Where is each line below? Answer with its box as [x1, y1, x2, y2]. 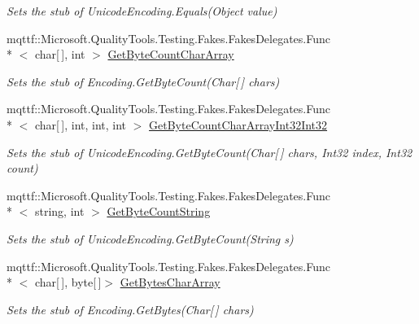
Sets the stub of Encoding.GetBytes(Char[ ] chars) [7, 300, 254, 317]
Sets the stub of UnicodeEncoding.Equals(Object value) [7, 2, 277, 19]
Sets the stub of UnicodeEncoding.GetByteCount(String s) [7, 230, 294, 247]
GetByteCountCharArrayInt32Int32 [149, 116, 328, 133]
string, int [34, 203, 85, 220]
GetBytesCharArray [120, 274, 220, 291]
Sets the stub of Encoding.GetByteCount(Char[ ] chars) [7, 72, 280, 90]
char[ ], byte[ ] [34, 274, 102, 291]
